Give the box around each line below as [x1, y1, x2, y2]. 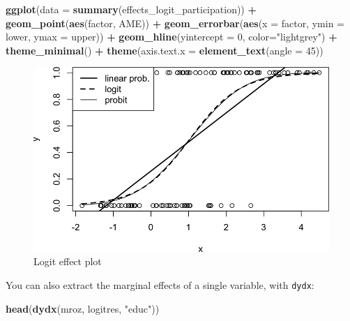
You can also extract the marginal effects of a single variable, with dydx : [6, 278, 314, 292]
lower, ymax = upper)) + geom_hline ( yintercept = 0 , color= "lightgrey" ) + [6, 29, 337, 44]
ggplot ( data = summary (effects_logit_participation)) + [6, 2, 257, 16]
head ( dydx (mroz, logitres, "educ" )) [6, 301, 160, 315]
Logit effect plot [33, 254, 102, 269]
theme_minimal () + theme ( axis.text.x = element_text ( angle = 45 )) [6, 43, 324, 57]
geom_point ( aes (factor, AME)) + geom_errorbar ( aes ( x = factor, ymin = [6, 15, 345, 30]
